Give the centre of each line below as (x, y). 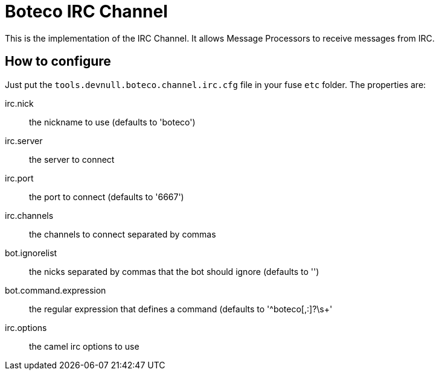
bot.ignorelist (31, 253)
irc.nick (19, 103)
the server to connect (72, 159)
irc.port (19, 178)
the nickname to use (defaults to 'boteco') (112, 122)
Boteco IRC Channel (86, 11)
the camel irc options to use (84, 346)
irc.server (24, 140)
